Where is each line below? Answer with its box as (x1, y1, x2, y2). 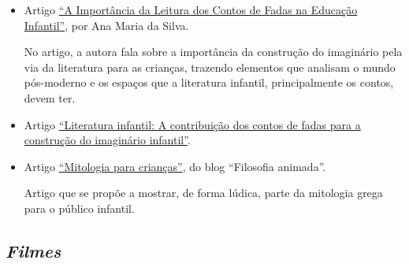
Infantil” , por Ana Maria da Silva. (24, 17, 189, 33)
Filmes (6, 238, 61, 262)
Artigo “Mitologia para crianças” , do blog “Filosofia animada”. (24, 158, 326, 174)
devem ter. (24, 89, 76, 106)
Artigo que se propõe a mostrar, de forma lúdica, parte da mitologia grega (24, 184, 383, 201)
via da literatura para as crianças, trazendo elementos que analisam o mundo (24, 58, 396, 75)
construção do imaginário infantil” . (24, 132, 191, 148)
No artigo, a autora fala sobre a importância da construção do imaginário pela (24, 43, 403, 60)
